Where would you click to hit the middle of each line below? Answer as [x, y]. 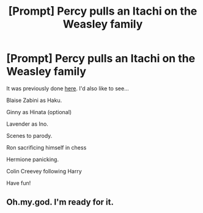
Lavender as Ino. [28, 124]
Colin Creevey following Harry [44, 171]
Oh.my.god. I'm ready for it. [60, 202]
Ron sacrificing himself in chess [46, 147]
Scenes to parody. [29, 135]
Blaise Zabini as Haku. [34, 100]
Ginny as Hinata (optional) [39, 112]
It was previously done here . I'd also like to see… [68, 88]
